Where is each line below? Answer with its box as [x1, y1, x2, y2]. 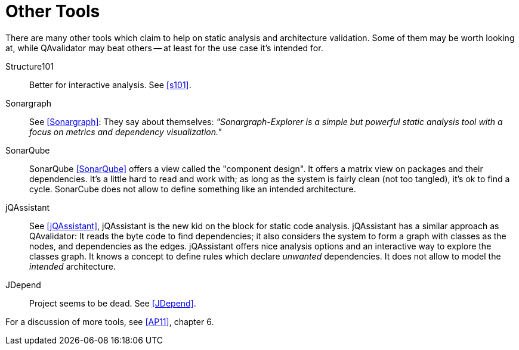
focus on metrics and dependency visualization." [29, 126, 222, 137]
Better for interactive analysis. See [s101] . [29, 79, 191, 90]
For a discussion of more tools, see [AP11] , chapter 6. [5, 316, 214, 327]
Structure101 [5, 61, 54, 71]
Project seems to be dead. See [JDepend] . [29, 298, 196, 308]
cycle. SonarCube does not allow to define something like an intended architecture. [29, 183, 356, 194]
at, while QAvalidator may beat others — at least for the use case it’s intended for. [5, 42, 323, 53]
